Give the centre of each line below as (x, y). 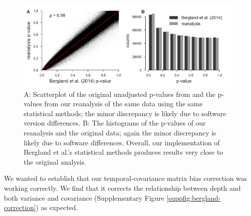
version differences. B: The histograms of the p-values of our (115, 123)
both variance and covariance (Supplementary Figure (84, 197)
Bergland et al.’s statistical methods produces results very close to (124, 152)
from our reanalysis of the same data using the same (124, 104)
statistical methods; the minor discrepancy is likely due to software (125, 113)
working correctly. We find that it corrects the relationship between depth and (123, 188)
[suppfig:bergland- (194, 197)
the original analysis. (55, 161)
